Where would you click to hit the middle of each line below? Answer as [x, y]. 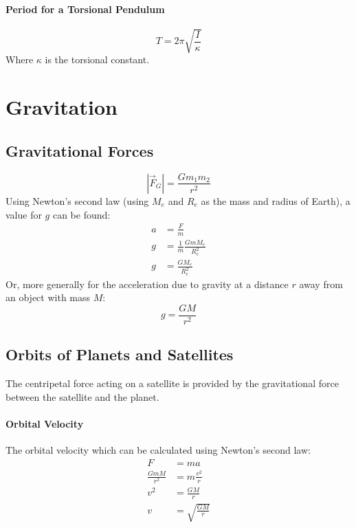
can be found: [81, 214]
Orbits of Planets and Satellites [120, 354]
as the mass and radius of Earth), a [276, 200]
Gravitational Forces [80, 150]
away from [321, 284]
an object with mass [48, 297]
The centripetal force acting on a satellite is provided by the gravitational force [172, 383]
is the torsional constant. [97, 59]
